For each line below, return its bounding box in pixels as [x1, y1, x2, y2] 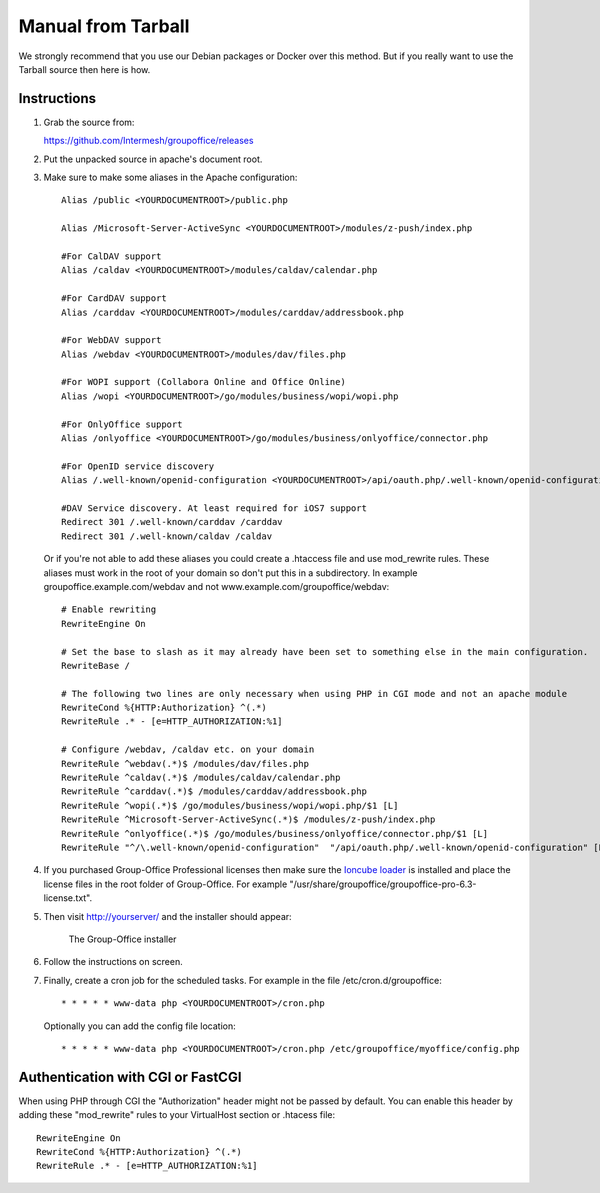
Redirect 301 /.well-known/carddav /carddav [61, 516, 284, 528]
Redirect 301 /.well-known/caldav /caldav [61, 530, 273, 542]
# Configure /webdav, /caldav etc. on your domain [61, 744, 315, 755]
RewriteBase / [61, 660, 130, 671]
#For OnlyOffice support [61, 418, 183, 430]
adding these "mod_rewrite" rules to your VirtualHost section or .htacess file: [18, 1109, 335, 1121]
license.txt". [43, 892, 93, 904]
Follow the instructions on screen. [43, 956, 184, 968]
